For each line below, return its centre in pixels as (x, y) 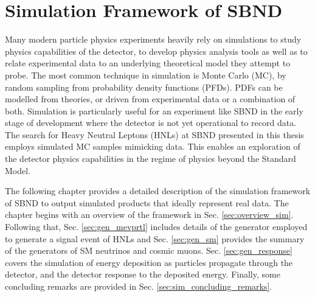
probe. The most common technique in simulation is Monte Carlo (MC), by (146, 75)
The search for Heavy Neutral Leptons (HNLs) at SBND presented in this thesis (154, 134)
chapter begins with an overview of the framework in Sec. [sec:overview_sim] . (149, 215)
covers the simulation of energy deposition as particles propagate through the (149, 262)
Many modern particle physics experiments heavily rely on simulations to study (153, 39)
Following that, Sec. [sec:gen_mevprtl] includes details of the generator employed (156, 227)
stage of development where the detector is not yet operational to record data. (151, 123)
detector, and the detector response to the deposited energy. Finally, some (143, 274)
